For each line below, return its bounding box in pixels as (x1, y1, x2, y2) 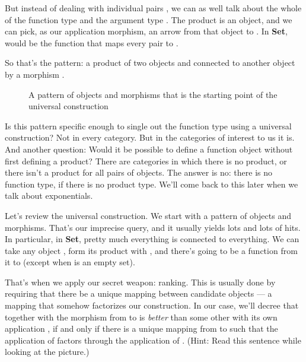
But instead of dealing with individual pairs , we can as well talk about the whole (5, 2, 302, 14)
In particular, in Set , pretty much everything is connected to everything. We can (5, 233, 299, 245)
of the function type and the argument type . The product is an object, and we (5, 13, 292, 26)
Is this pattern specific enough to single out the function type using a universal (5, 119, 292, 132)
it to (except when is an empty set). (5, 256, 135, 268)
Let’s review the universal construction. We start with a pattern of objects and (5, 209, 291, 221)
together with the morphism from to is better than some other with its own (5, 310, 278, 323)
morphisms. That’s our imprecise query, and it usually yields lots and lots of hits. (5, 221, 301, 233)
